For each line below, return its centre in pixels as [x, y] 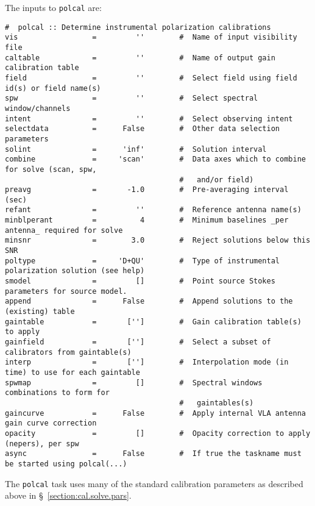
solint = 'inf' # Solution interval [136, 149]
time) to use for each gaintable [73, 372]
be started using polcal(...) [66, 464]
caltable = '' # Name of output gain [140, 58]
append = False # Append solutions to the [149, 301]
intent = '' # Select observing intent [149, 119]
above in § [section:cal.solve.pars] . [68, 495]
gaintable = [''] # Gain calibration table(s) [153, 322]
